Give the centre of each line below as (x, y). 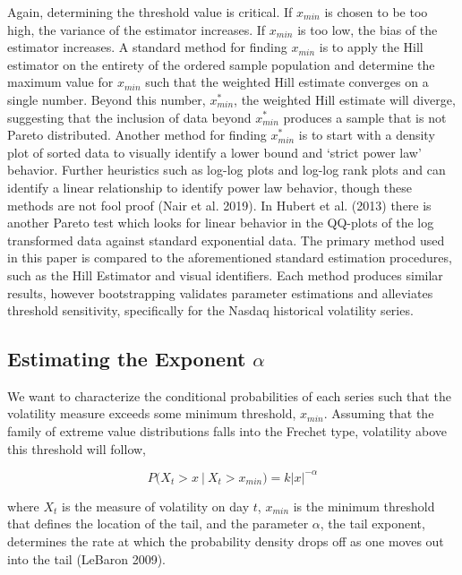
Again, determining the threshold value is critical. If (150, 12)
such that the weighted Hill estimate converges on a (287, 82)
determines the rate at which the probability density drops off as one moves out (226, 541)
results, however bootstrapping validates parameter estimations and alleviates (220, 292)
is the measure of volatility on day (156, 506)
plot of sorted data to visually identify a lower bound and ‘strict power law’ (214, 152)
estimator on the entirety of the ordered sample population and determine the (221, 64)
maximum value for (60, 82)
